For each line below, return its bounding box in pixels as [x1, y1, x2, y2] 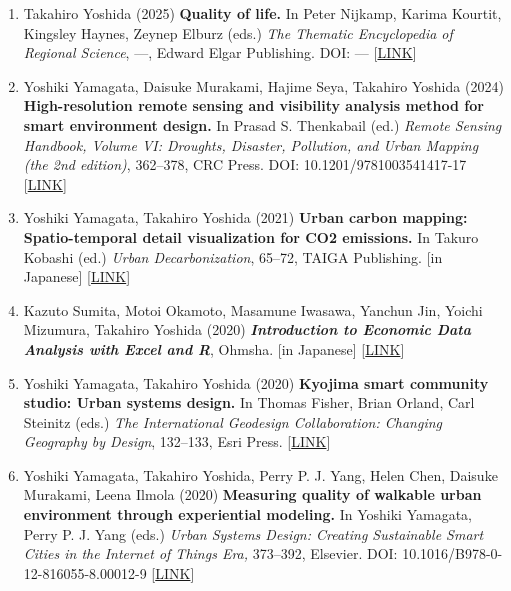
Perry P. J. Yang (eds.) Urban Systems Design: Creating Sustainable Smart [23, 523, 484, 544]
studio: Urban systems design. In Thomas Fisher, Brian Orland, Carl [23, 392, 475, 413]
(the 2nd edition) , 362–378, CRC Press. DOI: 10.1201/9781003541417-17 [23, 154, 467, 175]
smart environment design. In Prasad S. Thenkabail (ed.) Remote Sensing [23, 114, 502, 135]
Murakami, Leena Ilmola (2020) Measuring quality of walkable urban [23, 484, 482, 505]
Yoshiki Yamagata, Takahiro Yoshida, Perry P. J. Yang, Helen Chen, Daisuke [23, 464, 498, 485]
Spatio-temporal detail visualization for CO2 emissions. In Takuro [23, 226, 479, 247]
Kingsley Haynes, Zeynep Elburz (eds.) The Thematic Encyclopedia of [23, 22, 453, 43]
